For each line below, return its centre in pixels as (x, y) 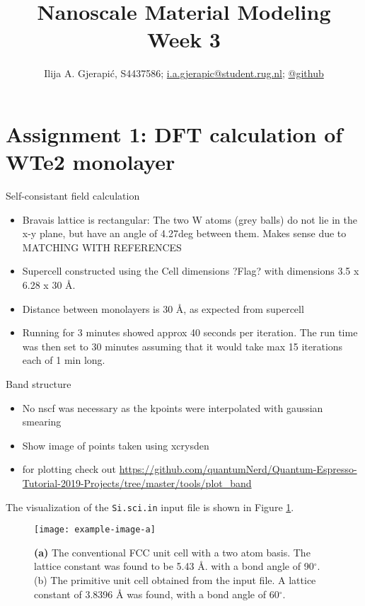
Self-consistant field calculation (73, 196)
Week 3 (184, 39)
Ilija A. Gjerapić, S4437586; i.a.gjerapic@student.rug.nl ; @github (184, 73)
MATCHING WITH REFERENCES (102, 247)
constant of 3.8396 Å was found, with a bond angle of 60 (157, 594)
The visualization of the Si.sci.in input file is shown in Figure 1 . (150, 507)
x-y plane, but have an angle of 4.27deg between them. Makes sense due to (184, 233)
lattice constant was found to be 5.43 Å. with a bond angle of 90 (174, 566)
